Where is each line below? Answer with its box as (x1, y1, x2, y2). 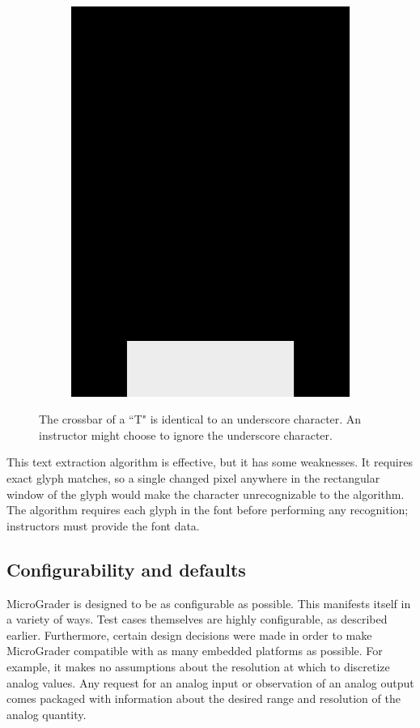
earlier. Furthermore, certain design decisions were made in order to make (6, 626, 372, 643)
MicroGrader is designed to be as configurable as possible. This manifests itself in (6, 594, 411, 611)
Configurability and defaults (6, 556, 246, 581)
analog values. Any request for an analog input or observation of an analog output (6, 674, 414, 691)
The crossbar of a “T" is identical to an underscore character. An (39, 411, 362, 428)
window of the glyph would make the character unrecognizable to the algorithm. (6, 485, 405, 502)
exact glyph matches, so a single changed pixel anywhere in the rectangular (6, 469, 380, 486)
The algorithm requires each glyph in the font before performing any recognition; (6, 501, 409, 518)
